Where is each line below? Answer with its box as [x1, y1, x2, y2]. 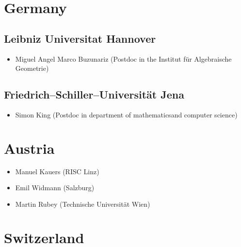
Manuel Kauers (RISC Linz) [15, 166, 99, 176]
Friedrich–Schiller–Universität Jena [4, 87, 184, 102]
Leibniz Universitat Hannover [4, 31, 156, 46]
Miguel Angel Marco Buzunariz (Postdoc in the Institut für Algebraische [15, 53, 232, 64]
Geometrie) [15, 63, 49, 73]
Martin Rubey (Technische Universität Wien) [15, 198, 150, 209]
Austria [4, 138, 55, 158]
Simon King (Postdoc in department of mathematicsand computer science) [15, 109, 238, 119]
